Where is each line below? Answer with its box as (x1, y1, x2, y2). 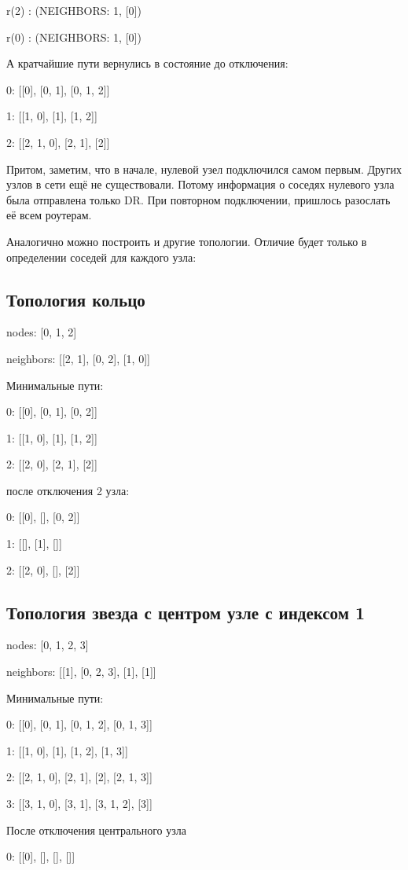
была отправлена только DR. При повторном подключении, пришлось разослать (6, 191, 391, 207)
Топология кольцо (6, 287, 145, 311)
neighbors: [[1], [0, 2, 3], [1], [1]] (6, 663, 156, 680)
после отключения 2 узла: (6, 482, 130, 498)
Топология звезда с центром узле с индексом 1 (6, 600, 366, 624)
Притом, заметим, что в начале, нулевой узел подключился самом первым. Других (6, 160, 402, 177)
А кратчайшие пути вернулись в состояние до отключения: (6, 55, 289, 72)
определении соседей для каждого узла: (6, 248, 197, 265)
